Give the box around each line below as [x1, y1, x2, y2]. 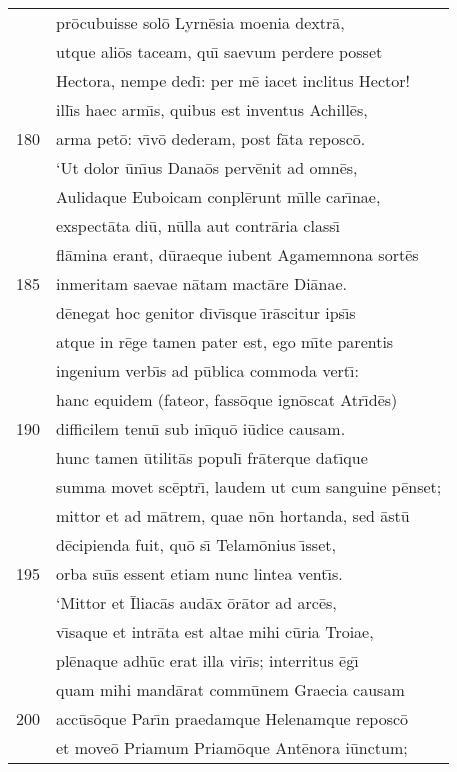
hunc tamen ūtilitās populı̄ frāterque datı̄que [56, 446, 368, 469]
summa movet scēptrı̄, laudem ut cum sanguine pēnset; [56, 475, 442, 498]
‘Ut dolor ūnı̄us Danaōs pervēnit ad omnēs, [56, 156, 358, 179]
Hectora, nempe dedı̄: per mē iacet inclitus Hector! [56, 69, 410, 92]
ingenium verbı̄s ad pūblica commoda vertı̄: [56, 359, 359, 382]
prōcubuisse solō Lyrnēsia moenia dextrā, [56, 11, 345, 34]
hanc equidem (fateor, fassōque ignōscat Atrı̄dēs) [56, 388, 398, 411]
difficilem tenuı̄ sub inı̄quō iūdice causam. [56, 417, 346, 440]
